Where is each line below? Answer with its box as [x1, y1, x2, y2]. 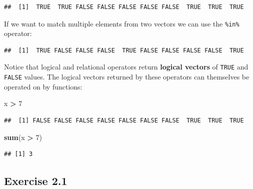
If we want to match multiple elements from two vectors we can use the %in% [4, 18, 239, 28]
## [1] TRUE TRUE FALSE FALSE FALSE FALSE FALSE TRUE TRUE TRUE [4, 3, 244, 10]
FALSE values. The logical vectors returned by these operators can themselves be [4, 71, 249, 82]
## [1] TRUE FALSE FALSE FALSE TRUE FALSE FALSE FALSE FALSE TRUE [4, 46, 244, 54]
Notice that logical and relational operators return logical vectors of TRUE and [4, 61, 248, 72]
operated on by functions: [4, 81, 82, 91]
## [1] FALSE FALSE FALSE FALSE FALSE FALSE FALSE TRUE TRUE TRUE [4, 116, 244, 124]
